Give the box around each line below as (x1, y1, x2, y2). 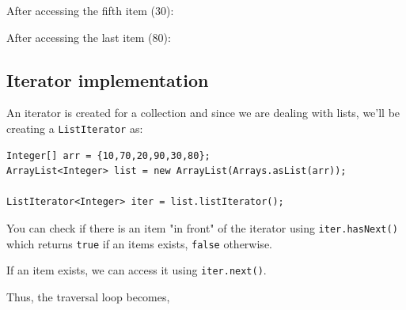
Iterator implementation (6, 67, 209, 92)
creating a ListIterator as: (6, 119, 143, 136)
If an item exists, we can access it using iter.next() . (6, 262, 267, 278)
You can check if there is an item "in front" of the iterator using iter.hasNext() (6, 220, 398, 236)
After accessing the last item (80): (6, 28, 171, 45)
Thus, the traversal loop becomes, (6, 288, 170, 304)
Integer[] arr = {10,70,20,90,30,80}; (6, 149, 211, 161)
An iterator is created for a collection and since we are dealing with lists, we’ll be (6, 104, 400, 121)
